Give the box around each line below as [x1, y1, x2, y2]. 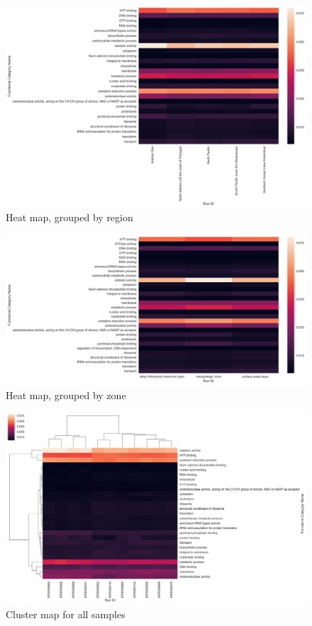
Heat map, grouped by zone [6, 387, 126, 402]
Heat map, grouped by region [6, 210, 133, 225]
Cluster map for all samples [6, 607, 126, 622]
